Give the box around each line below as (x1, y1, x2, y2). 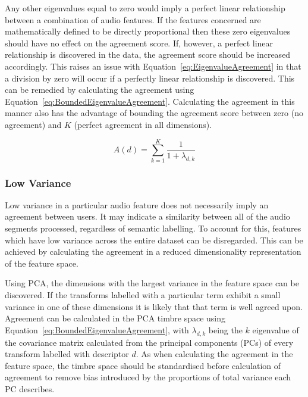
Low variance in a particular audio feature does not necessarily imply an (5, 198, 269, 211)
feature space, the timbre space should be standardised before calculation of (5, 359, 281, 371)
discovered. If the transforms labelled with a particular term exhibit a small (5, 289, 281, 301)
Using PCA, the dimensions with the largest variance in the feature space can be (5, 277, 299, 289)
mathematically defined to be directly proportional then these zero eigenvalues (5, 25, 291, 37)
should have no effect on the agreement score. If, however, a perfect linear (5, 36, 274, 49)
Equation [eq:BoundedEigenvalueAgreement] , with (5, 323, 189, 336)
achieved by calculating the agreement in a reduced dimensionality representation (5, 245, 301, 258)
